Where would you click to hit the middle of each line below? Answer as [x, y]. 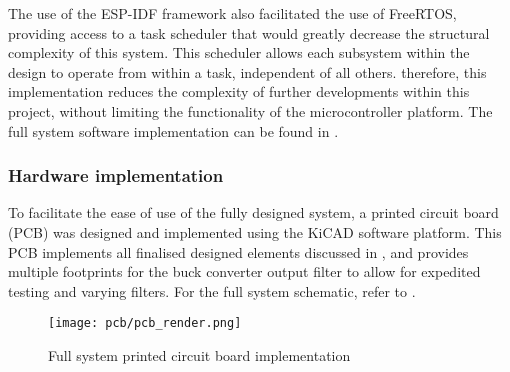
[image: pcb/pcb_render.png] [145, 323]
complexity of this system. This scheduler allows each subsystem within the [239, 52]
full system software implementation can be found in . [173, 130]
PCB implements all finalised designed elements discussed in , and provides [238, 251]
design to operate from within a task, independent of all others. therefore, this [247, 71]
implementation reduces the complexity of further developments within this [239, 91]
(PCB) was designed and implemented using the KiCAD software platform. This [255, 231]
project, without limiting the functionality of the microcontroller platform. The [250, 110]
